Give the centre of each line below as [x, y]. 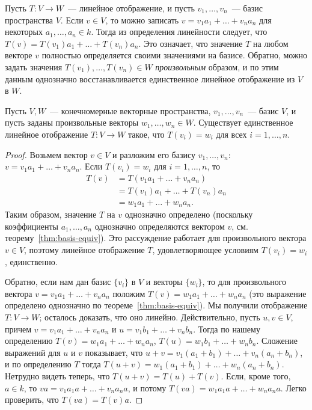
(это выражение [278, 293]
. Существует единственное [243, 122]
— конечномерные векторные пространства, [130, 110]
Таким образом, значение [51, 214]
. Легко [293, 387]
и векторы [164, 282]
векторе [19, 55]
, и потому [147, 387]
